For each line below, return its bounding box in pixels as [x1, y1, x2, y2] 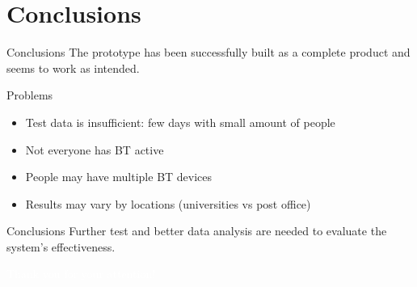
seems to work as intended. [6, 59, 140, 76]
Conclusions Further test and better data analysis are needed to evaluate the [6, 222, 387, 239]
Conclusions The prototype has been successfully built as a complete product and [6, 44, 411, 61]
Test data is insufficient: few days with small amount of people [25, 113, 335, 130]
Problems [6, 87, 53, 103]
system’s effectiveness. [6, 238, 116, 255]
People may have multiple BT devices [25, 168, 213, 185]
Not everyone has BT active [25, 141, 164, 158]
